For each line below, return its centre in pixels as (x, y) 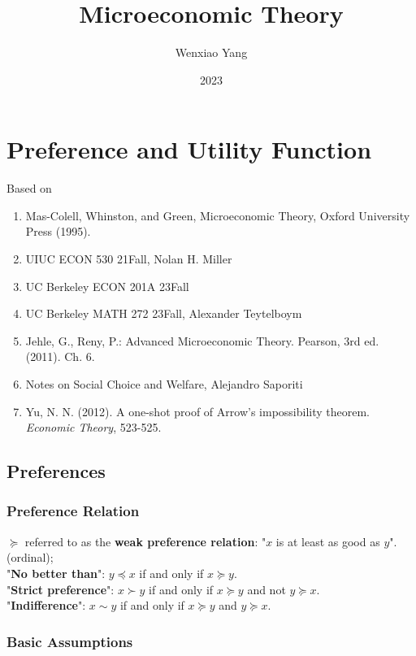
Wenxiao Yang (211, 52)
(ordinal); (30, 557)
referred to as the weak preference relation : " (145, 541)
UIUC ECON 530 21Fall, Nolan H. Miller (129, 259)
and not (266, 589)
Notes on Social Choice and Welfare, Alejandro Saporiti (164, 384)
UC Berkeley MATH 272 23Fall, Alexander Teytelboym (164, 313)
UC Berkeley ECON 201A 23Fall (107, 286)
